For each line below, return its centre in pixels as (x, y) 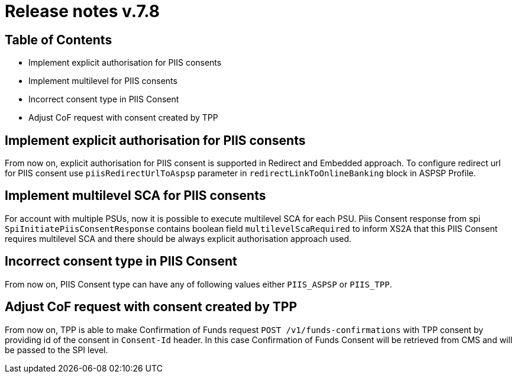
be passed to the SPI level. (56, 350)
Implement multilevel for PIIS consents (103, 81)
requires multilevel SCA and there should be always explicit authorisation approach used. (178, 238)
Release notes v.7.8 (83, 11)
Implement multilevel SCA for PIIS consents (135, 196)
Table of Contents (59, 40)
